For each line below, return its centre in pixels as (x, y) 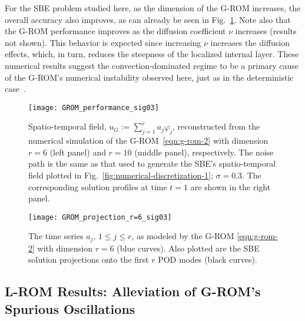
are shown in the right (231, 186)
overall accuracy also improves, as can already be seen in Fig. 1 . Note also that (148, 19)
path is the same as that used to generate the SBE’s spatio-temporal (152, 163)
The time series (56, 236)
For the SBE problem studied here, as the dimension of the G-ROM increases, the (153, 8)
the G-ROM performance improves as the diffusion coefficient (115, 31)
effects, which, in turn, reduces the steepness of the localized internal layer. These (152, 54)
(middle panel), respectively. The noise (204, 152)
